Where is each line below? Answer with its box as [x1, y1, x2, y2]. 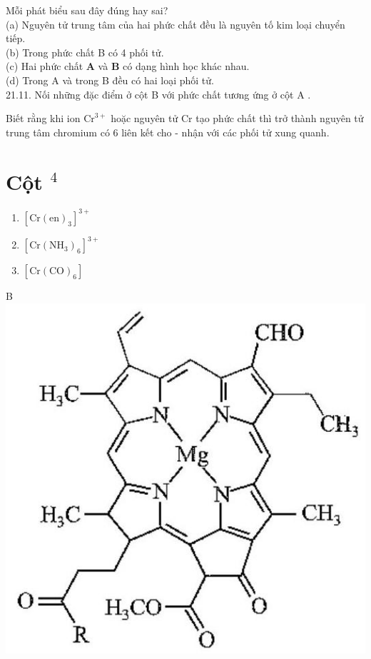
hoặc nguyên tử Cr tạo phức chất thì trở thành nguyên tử [111, 111, 364, 126]
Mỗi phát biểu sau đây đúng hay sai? [6, 3, 168, 17]
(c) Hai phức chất [6, 59, 83, 74]
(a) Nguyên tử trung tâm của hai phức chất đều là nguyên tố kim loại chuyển [6, 16, 345, 31]
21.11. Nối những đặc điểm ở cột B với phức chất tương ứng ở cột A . [6, 86, 311, 101]
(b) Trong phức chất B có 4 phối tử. [6, 44, 164, 59]
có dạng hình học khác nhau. [123, 59, 250, 74]
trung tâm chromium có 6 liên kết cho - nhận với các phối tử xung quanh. [6, 124, 330, 139]
